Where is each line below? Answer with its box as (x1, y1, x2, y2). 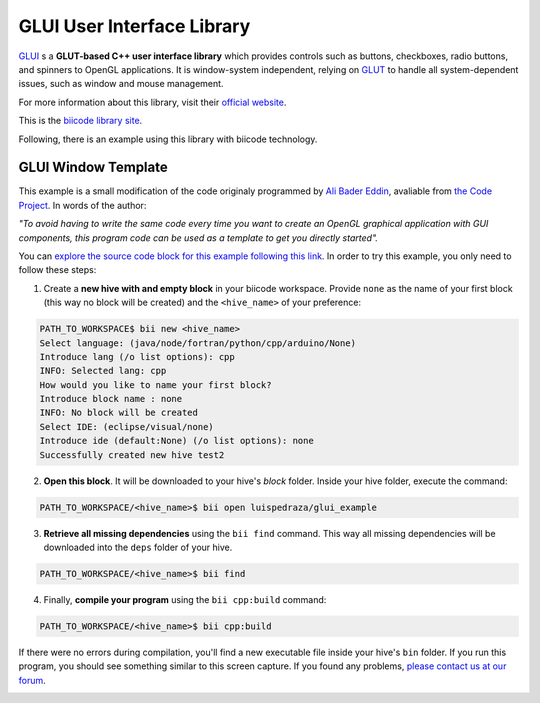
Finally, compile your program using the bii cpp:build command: (43, 593, 327, 605)
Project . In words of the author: (18, 199, 147, 211)
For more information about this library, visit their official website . (18, 96, 287, 108)
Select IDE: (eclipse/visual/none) (39, 421, 214, 432)
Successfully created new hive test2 (39, 449, 225, 460)
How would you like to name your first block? (39, 379, 272, 390)
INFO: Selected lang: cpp (39, 365, 167, 377)
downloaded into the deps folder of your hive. (43, 541, 233, 553)
